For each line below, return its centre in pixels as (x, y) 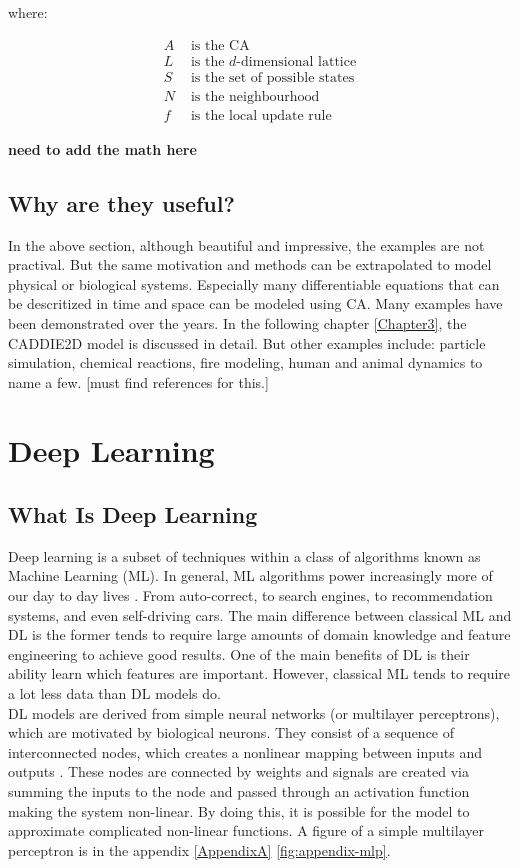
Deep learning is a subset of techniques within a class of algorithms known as (244, 555)
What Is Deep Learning (133, 514)
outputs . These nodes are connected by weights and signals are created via (238, 771)
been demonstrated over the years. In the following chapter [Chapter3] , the (237, 322)
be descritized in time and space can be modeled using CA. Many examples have (255, 303)
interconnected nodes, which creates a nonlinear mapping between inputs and (245, 751)
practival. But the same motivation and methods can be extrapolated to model (250, 264)
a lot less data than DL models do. (114, 693)
